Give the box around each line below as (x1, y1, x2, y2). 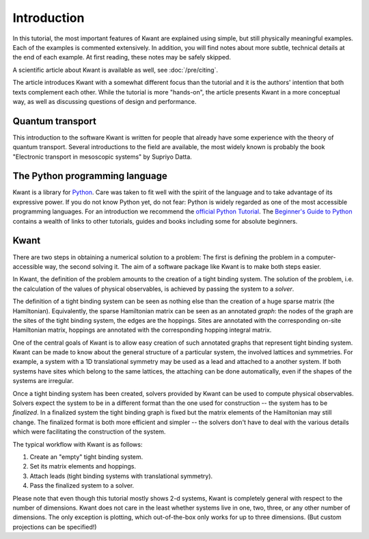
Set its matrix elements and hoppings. (29, 462, 137, 471)
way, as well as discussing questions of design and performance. (12, 97, 197, 105)
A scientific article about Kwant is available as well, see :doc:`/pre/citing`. (12, 66, 219, 74)
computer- (305, 253, 336, 261)
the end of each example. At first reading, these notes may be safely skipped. (12, 53, 232, 62)
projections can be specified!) (12, 523, 97, 531)
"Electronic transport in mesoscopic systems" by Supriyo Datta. (12, 153, 193, 161)
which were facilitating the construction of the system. (12, 428, 166, 436)
